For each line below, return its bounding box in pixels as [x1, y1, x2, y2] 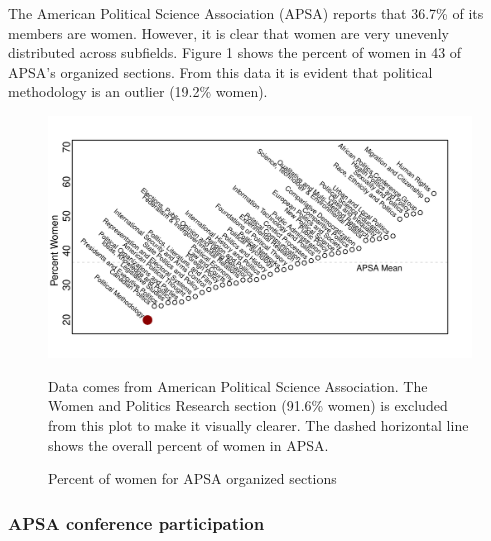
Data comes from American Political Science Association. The [48, 375, 428, 396]
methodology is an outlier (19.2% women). [8, 81, 268, 102]
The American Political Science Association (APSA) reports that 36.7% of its [8, 3, 484, 23]
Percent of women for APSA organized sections [48, 468, 337, 489]
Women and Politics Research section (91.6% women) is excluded [48, 395, 448, 416]
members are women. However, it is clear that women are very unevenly [8, 22, 449, 43]
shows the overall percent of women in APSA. [48, 434, 329, 455]
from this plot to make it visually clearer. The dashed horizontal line [48, 414, 469, 435]
